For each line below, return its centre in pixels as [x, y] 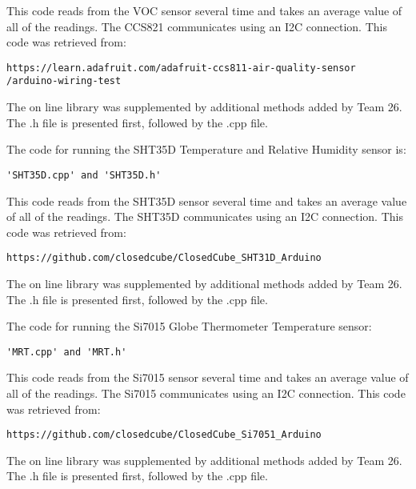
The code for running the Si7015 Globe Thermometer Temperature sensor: [189, 326]
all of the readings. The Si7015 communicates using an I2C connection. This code [206, 393]
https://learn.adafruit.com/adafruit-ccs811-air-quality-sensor [181, 68]
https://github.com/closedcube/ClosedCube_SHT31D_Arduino [164, 258]
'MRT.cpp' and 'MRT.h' [67, 352]
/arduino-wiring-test [64, 81]
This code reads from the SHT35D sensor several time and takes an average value [207, 200]
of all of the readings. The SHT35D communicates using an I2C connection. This [205, 216]
